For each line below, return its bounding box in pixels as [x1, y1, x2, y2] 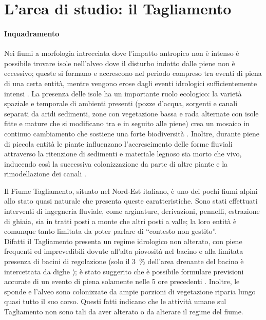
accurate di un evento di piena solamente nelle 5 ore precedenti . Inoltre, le [4, 276, 240, 287]
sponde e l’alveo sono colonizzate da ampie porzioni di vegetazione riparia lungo [4, 286, 256, 296]
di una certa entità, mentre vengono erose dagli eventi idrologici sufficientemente [4, 77, 257, 88]
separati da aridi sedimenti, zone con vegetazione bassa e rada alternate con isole [4, 108, 259, 118]
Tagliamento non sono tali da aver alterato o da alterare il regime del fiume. [4, 306, 243, 317]
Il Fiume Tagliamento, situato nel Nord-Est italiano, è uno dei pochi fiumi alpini [4, 185, 258, 196]
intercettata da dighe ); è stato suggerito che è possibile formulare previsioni [4, 266, 244, 276]
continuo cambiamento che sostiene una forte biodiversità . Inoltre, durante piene [4, 128, 259, 138]
